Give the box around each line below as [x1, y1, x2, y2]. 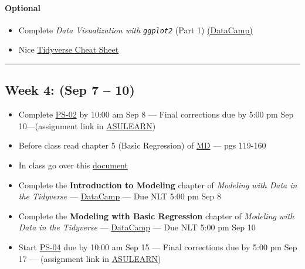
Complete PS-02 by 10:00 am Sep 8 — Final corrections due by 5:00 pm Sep [18, 108, 294, 120]
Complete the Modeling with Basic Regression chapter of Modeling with [18, 209, 294, 222]
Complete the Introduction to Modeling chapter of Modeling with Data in [18, 178, 297, 191]
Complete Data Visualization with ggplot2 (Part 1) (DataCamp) [18, 23, 253, 36]
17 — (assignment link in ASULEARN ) [18, 252, 161, 264]
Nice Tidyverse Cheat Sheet [18, 43, 119, 56]
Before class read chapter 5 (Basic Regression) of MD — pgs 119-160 [18, 139, 266, 151]
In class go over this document [18, 159, 128, 171]
